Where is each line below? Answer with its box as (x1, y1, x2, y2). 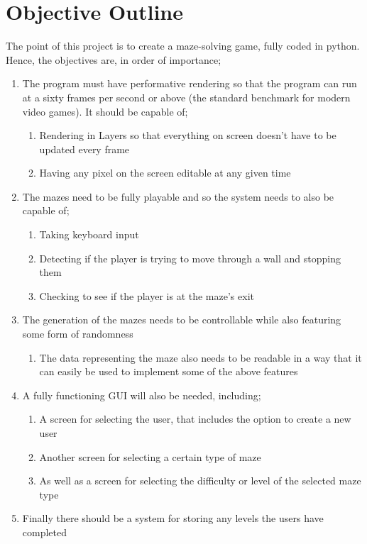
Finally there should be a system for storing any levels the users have (22, 511, 324, 526)
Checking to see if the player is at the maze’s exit (39, 288, 254, 303)
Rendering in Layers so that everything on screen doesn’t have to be (39, 128, 336, 143)
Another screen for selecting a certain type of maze (39, 449, 261, 464)
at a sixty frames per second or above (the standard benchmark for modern (22, 89, 351, 104)
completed (22, 524, 67, 539)
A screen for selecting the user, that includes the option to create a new (39, 411, 351, 426)
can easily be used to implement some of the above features (39, 364, 298, 379)
